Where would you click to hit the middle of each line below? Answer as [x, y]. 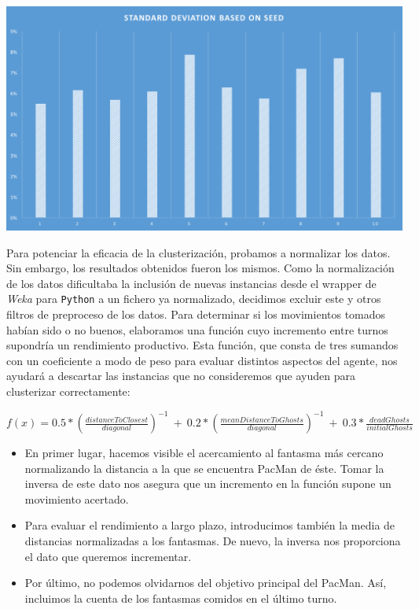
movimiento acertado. [77, 498]
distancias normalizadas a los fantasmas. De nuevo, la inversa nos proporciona [213, 541]
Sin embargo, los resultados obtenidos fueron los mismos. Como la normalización [200, 268]
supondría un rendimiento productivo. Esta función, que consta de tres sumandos [202, 345]
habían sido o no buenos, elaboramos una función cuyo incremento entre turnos [197, 329]
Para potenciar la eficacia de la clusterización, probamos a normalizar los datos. [198, 252]
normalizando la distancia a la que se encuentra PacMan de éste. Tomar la [204, 468]
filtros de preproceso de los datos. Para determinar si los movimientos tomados [196, 314]
